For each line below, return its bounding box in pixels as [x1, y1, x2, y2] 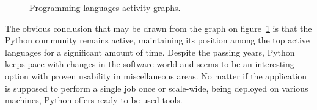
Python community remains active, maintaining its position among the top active [5, 34, 310, 46]
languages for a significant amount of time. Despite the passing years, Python [5, 45, 295, 58]
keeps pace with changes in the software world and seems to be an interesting [5, 57, 294, 70]
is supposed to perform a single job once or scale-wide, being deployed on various [5, 81, 308, 94]
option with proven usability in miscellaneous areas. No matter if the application [5, 69, 307, 82]
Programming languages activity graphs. [29, 1, 181, 13]
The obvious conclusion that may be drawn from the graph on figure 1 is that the [5, 21, 312, 34]
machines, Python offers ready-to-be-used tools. [5, 94, 183, 106]
